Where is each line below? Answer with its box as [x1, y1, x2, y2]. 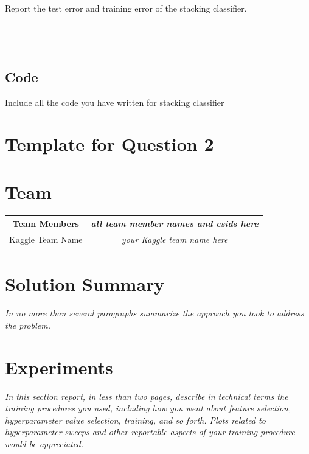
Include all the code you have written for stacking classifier [5, 96, 224, 108]
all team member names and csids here [91, 217, 259, 230]
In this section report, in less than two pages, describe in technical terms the [5, 389, 288, 402]
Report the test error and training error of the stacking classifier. [5, 2, 247, 14]
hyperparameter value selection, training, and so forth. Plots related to [5, 413, 266, 426]
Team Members [12, 217, 79, 230]
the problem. [5, 318, 50, 331]
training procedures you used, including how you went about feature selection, [5, 402, 291, 414]
